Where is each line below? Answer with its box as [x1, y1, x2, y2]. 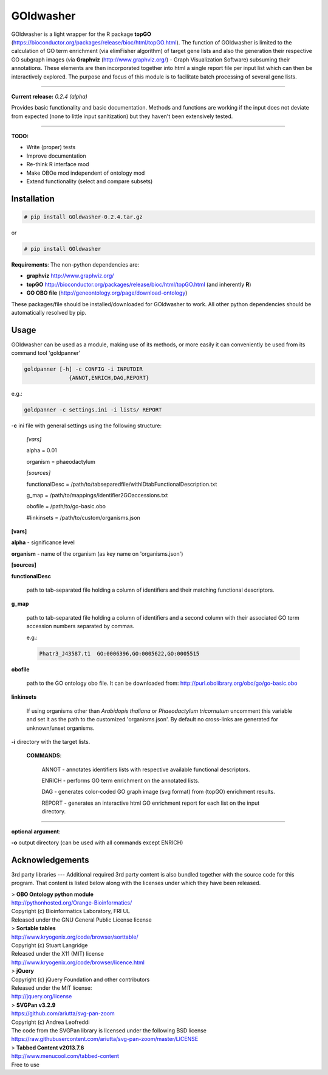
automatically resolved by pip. [11, 309, 87, 316]
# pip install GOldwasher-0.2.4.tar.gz [24, 214, 143, 220]
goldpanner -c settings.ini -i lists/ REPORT [24, 406, 162, 413]
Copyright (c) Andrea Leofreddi [11, 1018, 90, 1026]
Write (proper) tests [26, 144, 76, 151]
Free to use [11, 1061, 39, 1068]
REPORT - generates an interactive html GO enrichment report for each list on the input [41, 799, 260, 807]
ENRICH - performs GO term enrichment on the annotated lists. [41, 777, 200, 785]
